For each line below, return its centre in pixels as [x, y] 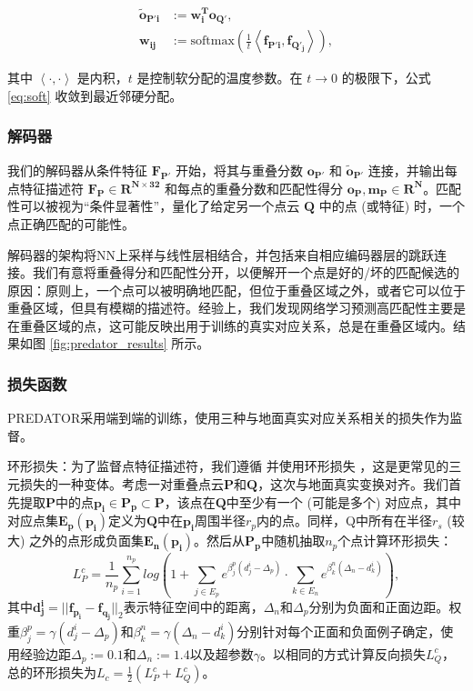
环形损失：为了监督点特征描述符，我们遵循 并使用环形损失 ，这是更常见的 [228, 466]
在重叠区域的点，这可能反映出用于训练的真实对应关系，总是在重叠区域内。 [230, 325]
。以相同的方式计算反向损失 [342, 653]
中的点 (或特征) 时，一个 [392, 206]
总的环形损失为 [52, 672]
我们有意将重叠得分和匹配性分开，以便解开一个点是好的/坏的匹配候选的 [246, 272]
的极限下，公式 [386, 78]
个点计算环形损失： [395, 541]
